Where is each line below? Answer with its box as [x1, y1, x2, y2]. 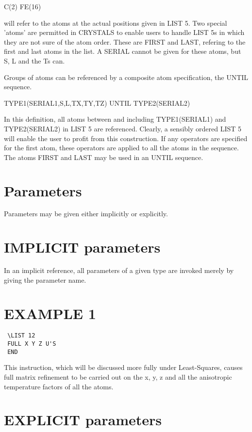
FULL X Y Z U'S [7, 340, 56, 348]
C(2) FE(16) [4, 1, 41, 11]
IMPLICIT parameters [4, 237, 161, 257]
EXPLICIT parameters [4, 410, 162, 430]
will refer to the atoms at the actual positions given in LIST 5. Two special [4, 17, 227, 28]
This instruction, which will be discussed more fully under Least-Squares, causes [4, 362, 243, 372]
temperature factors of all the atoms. [4, 381, 114, 391]
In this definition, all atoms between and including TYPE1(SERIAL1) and [4, 114, 226, 124]
